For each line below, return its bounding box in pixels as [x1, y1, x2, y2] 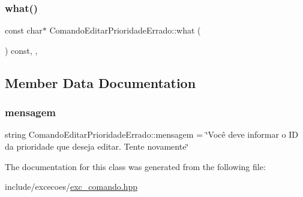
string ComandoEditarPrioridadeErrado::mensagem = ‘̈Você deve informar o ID [5, 128, 298, 141]
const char [5, 24, 43, 37]
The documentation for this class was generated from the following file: [5, 160, 266, 172]
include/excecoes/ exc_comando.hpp [5, 180, 137, 193]
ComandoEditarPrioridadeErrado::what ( [49, 24, 201, 37]
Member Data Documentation [5, 73, 196, 92]
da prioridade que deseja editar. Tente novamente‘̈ [5, 140, 189, 152]
